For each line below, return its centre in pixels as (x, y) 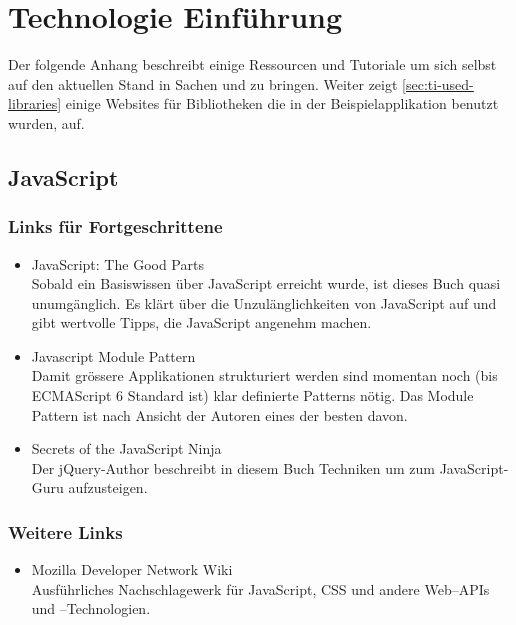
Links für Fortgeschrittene (115, 226)
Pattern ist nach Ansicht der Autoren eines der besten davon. (219, 414)
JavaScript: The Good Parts (117, 263)
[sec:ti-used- (438, 83)
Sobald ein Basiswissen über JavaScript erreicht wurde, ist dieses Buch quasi (266, 283)
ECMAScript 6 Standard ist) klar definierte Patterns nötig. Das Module (252, 395)
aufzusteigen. (108, 487)
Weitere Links (65, 531)
